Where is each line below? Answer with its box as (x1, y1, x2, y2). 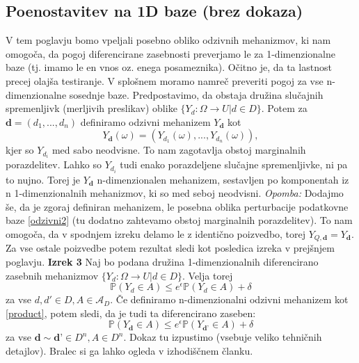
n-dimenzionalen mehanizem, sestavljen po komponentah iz (97, 172, 349, 186)
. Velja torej (182, 268, 233, 282)
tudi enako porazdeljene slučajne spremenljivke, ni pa (120, 157, 348, 172)
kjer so (6, 143, 34, 157)
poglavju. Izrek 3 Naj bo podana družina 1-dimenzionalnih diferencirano (6, 254, 319, 268)
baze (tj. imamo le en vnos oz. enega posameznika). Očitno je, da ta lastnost (6, 60, 332, 74)
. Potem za (261, 101, 308, 115)
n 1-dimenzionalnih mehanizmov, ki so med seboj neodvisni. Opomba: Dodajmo (6, 186, 344, 200)
